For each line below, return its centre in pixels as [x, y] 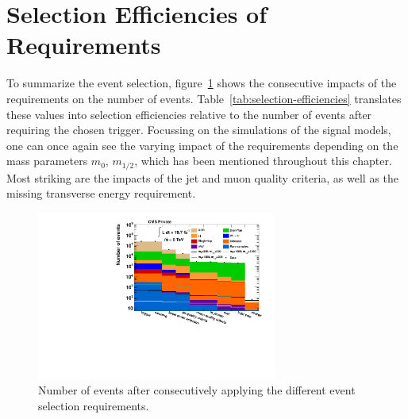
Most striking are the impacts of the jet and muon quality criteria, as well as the [203, 177]
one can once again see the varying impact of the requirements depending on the [202, 145]
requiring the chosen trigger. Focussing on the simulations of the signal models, [199, 130]
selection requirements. [94, 405]
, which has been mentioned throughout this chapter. [263, 161]
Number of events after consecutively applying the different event [197, 390]
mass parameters [47, 161]
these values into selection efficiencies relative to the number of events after [189, 114]
